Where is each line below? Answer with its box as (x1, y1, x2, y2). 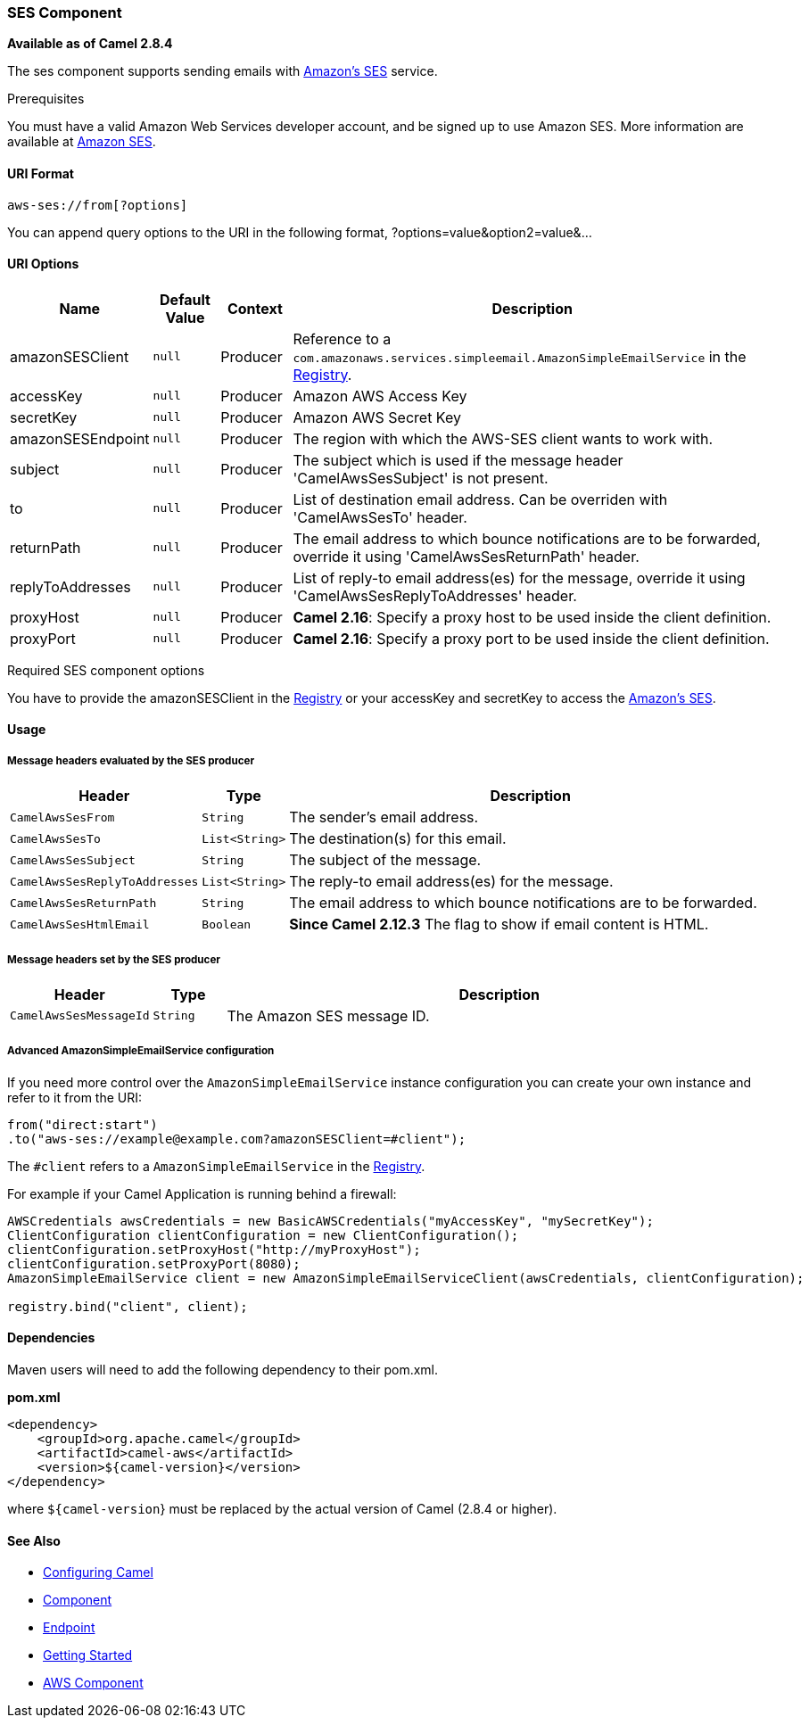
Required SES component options (7, 662, 205, 678)
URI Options (7, 256, 79, 272)
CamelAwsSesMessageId (10, 1009, 150, 1023)
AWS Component (43, 1675, 144, 1691)
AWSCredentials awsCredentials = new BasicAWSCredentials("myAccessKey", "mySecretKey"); (7, 1213, 654, 1228)
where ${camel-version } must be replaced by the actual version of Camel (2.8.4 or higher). (7, 1500, 557, 1516)
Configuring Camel (43, 1564, 153, 1581)
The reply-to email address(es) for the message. (289, 872, 614, 891)
